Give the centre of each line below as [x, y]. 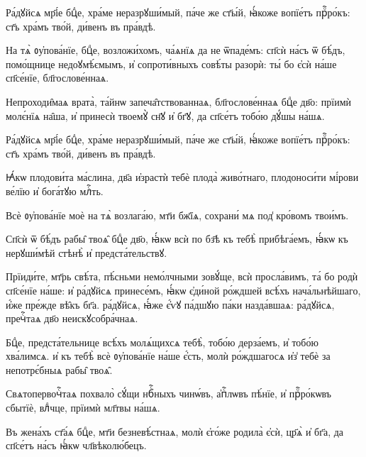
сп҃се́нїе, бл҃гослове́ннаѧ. [57, 78]
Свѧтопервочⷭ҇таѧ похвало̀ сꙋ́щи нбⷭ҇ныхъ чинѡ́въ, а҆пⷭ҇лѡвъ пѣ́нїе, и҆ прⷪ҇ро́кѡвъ [168, 393]
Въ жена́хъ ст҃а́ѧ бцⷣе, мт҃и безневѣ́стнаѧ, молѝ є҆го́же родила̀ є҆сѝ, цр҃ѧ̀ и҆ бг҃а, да [175, 431]
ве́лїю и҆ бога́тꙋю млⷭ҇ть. [55, 191]
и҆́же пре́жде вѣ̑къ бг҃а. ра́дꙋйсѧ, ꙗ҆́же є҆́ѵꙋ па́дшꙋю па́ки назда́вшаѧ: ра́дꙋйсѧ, [170, 304]
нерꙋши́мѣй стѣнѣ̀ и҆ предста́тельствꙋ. [87, 252]
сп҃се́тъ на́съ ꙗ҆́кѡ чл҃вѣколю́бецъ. [76, 445]
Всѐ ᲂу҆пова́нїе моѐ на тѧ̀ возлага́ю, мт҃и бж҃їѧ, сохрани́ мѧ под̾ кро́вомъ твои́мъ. [177, 215]
